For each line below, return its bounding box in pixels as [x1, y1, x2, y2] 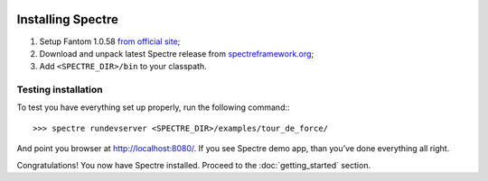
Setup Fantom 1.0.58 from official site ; [39, 36, 181, 47]
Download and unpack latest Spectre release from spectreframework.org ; [39, 48, 314, 59]
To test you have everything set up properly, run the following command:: [16, 102, 290, 113]
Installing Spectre [16, 12, 119, 27]
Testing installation [16, 84, 103, 96]
